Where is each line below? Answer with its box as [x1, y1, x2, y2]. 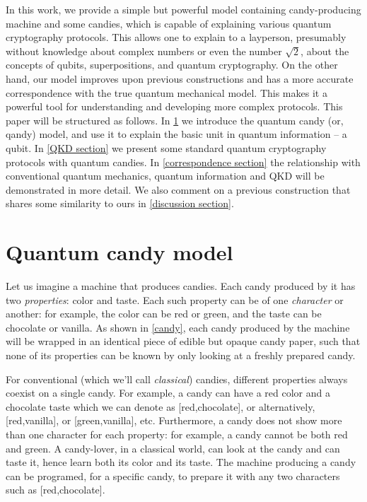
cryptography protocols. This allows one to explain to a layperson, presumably [6, 30, 346, 45]
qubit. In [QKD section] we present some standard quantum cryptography [6, 140, 327, 155]
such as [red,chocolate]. [6, 482, 105, 497]
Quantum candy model [6, 238, 233, 267]
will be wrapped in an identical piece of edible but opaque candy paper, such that [6, 334, 361, 349]
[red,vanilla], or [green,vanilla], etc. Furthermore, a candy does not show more [6, 413, 342, 428]
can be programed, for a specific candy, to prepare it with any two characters [6, 468, 340, 483]
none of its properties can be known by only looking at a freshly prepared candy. [6, 348, 356, 362]
